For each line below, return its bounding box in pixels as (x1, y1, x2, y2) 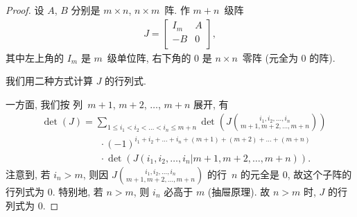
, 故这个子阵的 (287, 167, 352, 181)
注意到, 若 (6, 167, 51, 181)
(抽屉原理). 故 (207, 184, 270, 198)
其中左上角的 (6, 50, 64, 64)
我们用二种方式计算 (6, 73, 93, 88)
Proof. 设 (6, 3, 44, 17)
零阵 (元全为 (242, 50, 298, 64)
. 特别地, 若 (52, 184, 103, 198)
